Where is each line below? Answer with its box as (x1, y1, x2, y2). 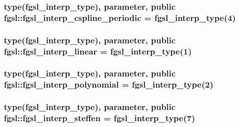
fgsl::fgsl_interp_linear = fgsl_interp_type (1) (4, 45, 192, 57)
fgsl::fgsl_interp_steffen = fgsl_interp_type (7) (4, 112, 195, 124)
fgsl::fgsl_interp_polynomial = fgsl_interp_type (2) (4, 78, 214, 91)
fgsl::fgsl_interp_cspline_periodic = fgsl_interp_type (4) (4, 11, 236, 23)
